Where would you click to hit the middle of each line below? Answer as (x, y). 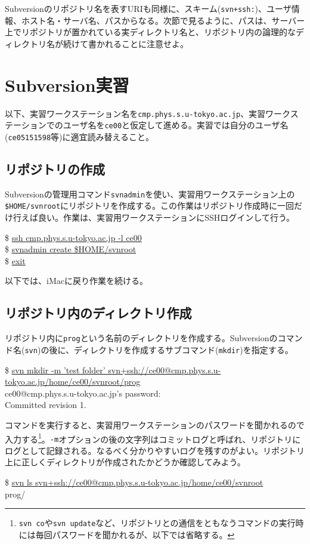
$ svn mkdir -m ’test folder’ (55, 370)
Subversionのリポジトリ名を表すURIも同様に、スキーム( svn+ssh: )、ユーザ (148, 8)
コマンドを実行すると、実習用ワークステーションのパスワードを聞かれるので (155, 424)
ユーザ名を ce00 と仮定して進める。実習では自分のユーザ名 (176, 125)
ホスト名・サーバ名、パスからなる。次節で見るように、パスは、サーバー (163, 20)
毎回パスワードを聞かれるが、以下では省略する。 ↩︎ (135, 534)
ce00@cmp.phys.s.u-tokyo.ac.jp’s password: (83, 393)
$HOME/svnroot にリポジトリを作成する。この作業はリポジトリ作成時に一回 (150, 205)
